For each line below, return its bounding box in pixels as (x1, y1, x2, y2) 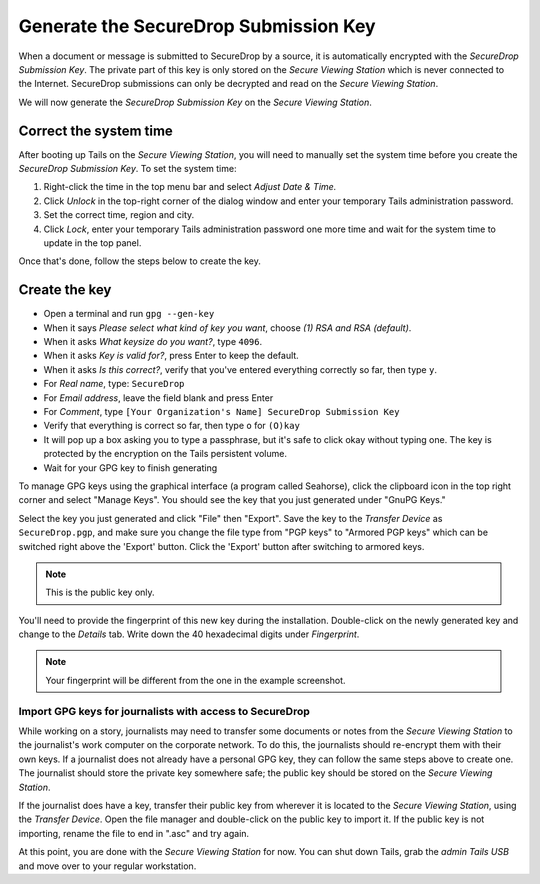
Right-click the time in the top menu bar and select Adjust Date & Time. (43, 181, 337, 193)
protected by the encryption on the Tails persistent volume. (43, 448, 287, 460)
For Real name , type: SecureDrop (43, 378, 185, 390)
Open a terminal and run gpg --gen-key (43, 308, 215, 320)
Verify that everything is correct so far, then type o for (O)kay (43, 420, 300, 432)
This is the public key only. (45, 586, 155, 599)
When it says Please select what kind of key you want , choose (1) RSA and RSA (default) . (43, 321, 412, 334)
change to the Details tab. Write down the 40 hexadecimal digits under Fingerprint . (18, 628, 360, 640)
